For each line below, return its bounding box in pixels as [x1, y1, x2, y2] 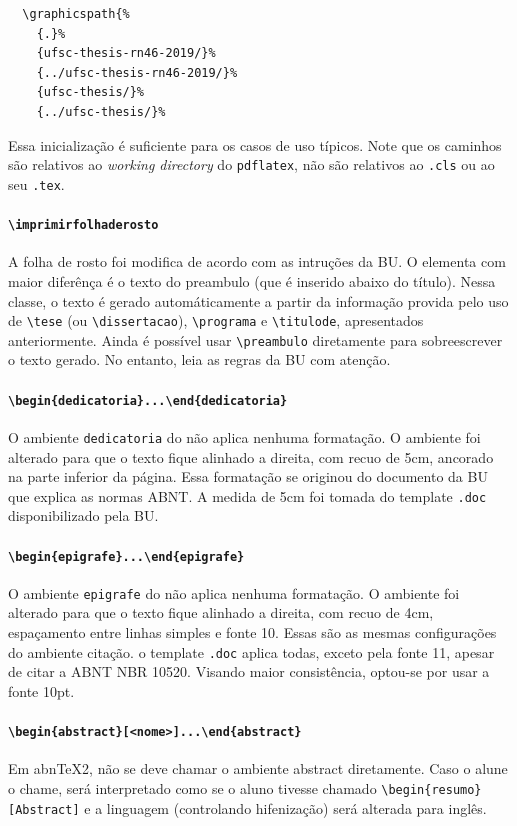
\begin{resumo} [381, 782, 482, 797]
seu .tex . [8, 173, 65, 194]
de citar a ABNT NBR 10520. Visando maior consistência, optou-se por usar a [8, 661, 490, 682]
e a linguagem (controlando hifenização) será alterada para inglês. [84, 797, 487, 818]
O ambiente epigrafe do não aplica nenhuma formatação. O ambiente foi [8, 582, 460, 603]
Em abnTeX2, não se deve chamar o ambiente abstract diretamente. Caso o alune [8, 758, 508, 779]
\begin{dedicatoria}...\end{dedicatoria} [8, 393, 288, 408]
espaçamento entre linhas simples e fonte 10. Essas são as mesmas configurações [8, 622, 497, 643]
